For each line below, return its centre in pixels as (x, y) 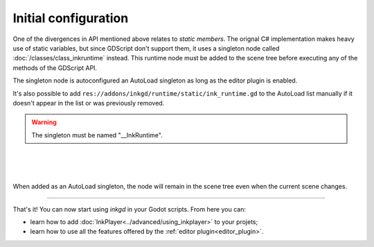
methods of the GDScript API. (55, 68)
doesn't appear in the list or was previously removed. (89, 103)
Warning (44, 122)
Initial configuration (71, 18)
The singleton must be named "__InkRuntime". (97, 135)
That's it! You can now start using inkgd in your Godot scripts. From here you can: (129, 209)
